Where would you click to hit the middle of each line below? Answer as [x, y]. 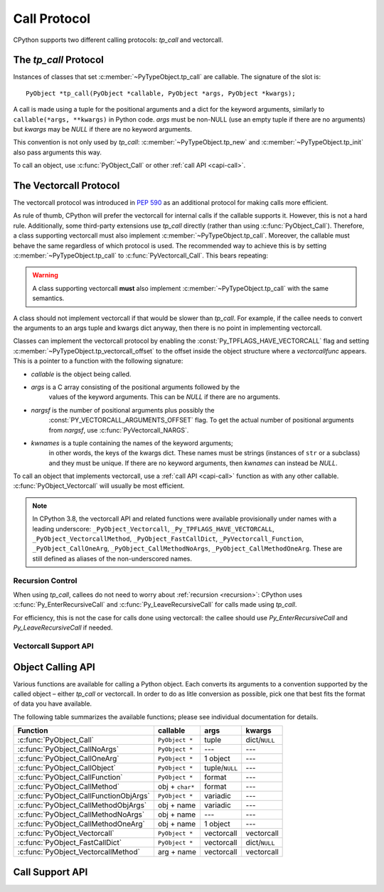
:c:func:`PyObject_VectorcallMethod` [79, 852]
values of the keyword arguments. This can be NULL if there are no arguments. [165, 397]
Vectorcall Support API [53, 646]
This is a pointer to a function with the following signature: [98, 361]
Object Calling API [54, 667]
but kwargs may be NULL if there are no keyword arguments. [102, 129]
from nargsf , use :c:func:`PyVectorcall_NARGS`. [119, 430]
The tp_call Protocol [59, 60]
